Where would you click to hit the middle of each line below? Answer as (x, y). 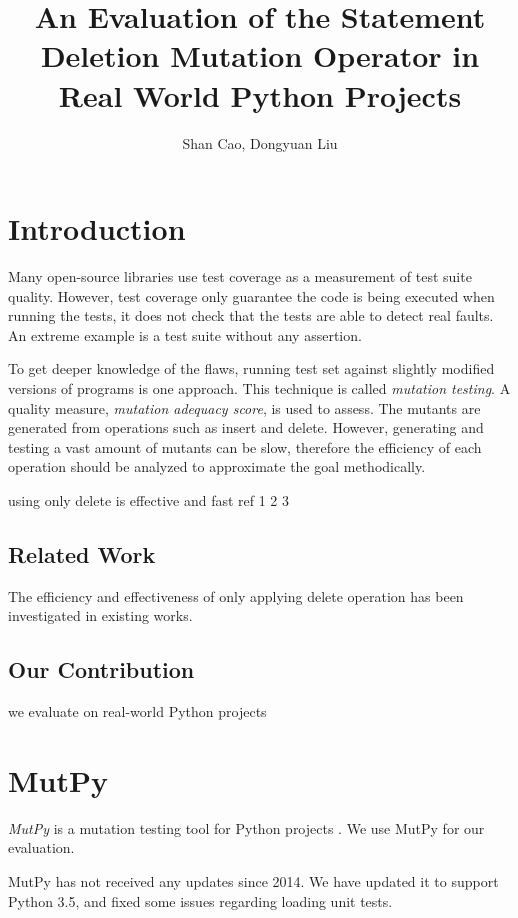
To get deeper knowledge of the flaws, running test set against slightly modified (251, 368)
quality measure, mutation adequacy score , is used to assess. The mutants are (244, 407)
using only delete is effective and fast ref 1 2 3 (149, 499)
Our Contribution (101, 669)
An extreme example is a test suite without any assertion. (185, 334)
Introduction (97, 228)
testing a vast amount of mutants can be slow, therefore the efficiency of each (245, 446)
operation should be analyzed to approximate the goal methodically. (217, 466)
